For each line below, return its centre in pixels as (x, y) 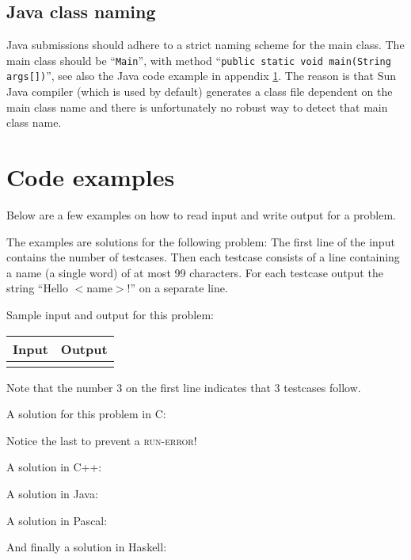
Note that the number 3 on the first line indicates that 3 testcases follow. (184, 387)
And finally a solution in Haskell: (87, 547)
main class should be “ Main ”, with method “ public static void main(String (199, 60)
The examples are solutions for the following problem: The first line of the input (201, 241)
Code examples (91, 177)
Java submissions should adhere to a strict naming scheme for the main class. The (205, 45)
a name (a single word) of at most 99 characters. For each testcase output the (195, 272)
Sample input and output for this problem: (110, 314)
